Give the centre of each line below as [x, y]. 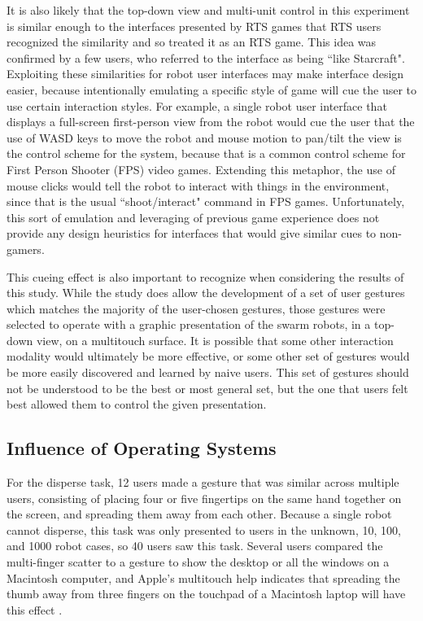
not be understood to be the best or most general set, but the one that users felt [207, 388]
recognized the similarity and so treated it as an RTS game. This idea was [192, 42]
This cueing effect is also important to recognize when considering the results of [205, 276]
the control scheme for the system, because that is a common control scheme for [206, 153]
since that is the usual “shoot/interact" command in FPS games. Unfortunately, [206, 201]
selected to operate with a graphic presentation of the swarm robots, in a [189, 324]
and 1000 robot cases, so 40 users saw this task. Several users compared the [195, 546]
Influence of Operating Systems [142, 448]
